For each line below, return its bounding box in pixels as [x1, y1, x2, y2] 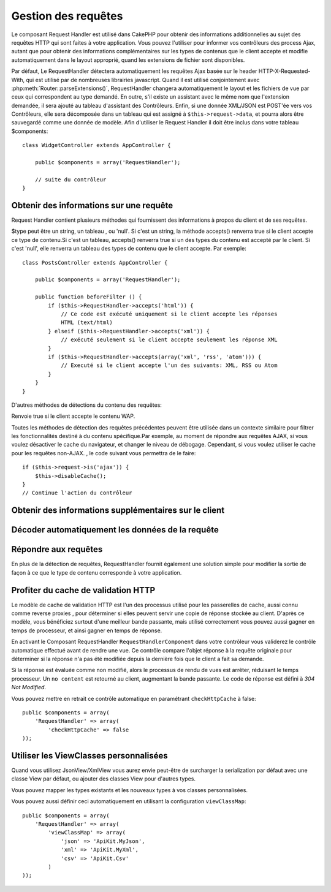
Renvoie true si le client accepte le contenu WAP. [11, 412, 135, 420]
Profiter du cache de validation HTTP [11, 585, 156, 595]
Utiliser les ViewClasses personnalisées [11, 750, 168, 761]
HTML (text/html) [61, 319, 113, 326]
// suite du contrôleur [34, 176, 107, 183]
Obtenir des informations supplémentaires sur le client [11, 505, 225, 516]
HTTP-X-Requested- [258, 67, 311, 75]
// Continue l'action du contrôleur [22, 489, 132, 496]
